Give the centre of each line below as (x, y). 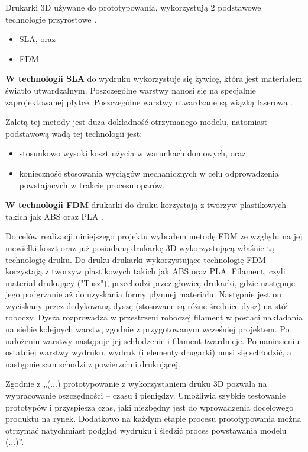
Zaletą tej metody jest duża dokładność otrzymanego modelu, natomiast (137, 122)
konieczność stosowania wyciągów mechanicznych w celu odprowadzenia (149, 173)
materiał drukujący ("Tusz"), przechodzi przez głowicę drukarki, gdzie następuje (150, 282)
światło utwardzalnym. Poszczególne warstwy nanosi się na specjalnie (131, 90)
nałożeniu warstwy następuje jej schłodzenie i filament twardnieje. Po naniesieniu (153, 340)
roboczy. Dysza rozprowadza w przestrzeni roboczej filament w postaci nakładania (154, 317)
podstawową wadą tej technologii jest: (74, 133)
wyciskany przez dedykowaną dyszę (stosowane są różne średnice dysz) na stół (147, 305)
